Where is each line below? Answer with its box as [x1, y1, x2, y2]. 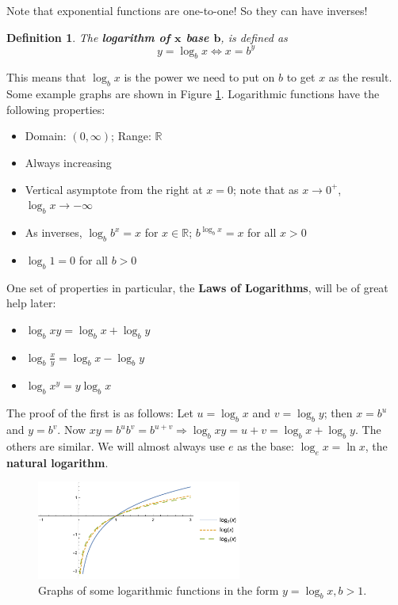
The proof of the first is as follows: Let [6, 405, 193, 421]
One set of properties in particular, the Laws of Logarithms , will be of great [6, 279, 388, 295]
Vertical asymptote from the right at [25, 181, 203, 197]
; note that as [232, 181, 299, 197]
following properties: [6, 101, 105, 117]
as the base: [237, 437, 294, 454]
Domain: [25, 127, 67, 144]
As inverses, [25, 224, 82, 241]
